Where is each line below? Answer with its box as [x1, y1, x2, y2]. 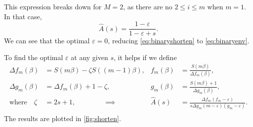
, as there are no [123, 1, 172, 11]
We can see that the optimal [4, 35, 90, 46]
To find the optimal [4, 52, 63, 62]
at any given [71, 52, 108, 62]
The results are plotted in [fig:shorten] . [4, 113, 121, 124]
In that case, [4, 11, 42, 21]
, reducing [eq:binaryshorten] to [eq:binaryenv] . [108, 35, 250, 46]
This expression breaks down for [4, 1, 102, 11]
